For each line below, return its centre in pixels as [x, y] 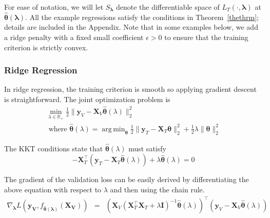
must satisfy [147, 148]
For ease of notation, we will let [54, 7]
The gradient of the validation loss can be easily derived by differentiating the [127, 179]
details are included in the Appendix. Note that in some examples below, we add [131, 27]
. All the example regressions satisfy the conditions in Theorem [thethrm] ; [142, 17]
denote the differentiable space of [168, 7]
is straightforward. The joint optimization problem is [87, 99]
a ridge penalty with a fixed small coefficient [74, 37]
